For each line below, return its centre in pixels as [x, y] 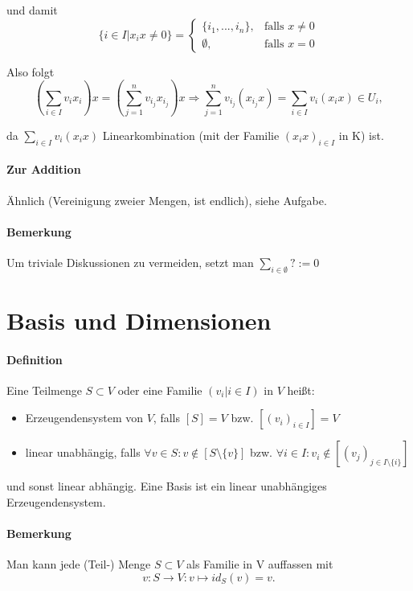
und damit [32, 10]
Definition [35, 359]
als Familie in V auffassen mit [260, 564]
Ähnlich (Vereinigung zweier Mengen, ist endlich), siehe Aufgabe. [167, 200]
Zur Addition [44, 169]
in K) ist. [361, 135]
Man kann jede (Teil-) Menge [79, 564]
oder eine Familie [160, 390]
